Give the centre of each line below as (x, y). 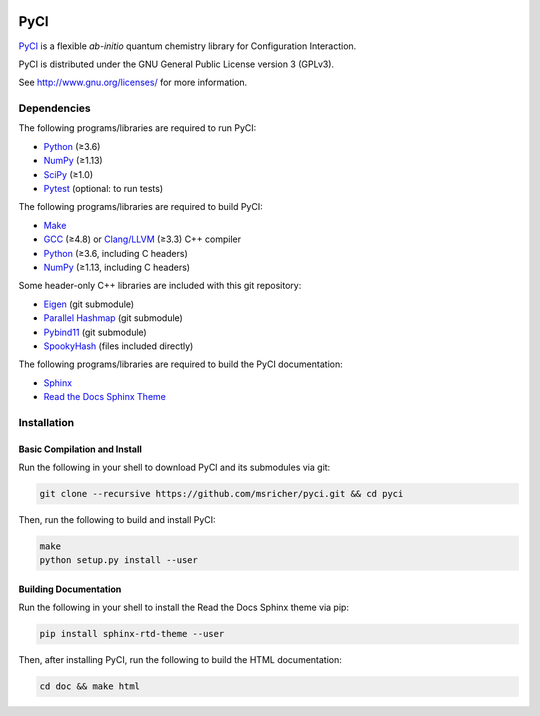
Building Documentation (70, 589)
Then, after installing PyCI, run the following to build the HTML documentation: (180, 660)
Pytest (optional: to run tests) (103, 188)
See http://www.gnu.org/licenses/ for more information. (133, 82)
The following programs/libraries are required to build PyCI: (141, 207)
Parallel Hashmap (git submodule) (113, 318)
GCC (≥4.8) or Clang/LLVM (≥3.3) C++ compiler (142, 239)
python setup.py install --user (119, 560)
